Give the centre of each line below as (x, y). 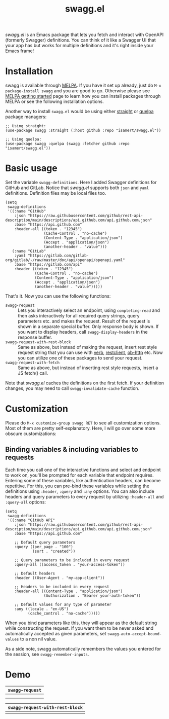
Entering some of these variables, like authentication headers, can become (83, 480)
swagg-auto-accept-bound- (135, 634)
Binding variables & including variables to (72, 450)
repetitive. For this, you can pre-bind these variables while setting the (77, 486)
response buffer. (35, 337)
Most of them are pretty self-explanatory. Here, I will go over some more (80, 428)
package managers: (26, 117)
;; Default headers (35, 573)
